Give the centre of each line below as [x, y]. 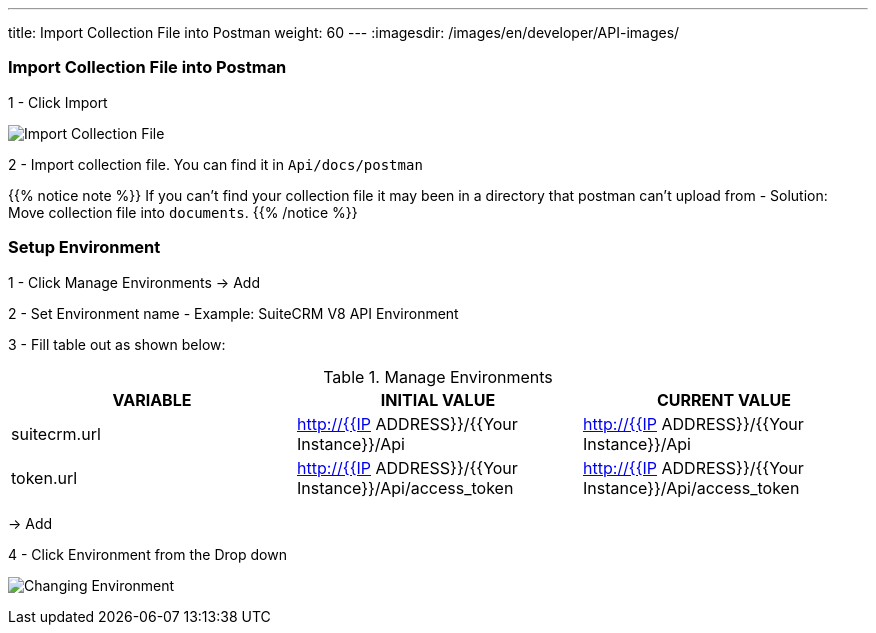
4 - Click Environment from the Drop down [147, 554]
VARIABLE [152, 399]
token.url [44, 477]
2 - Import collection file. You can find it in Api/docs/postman [215, 164]
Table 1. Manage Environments [438, 376]
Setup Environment [84, 247]
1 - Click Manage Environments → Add [134, 282]
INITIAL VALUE [438, 399]
